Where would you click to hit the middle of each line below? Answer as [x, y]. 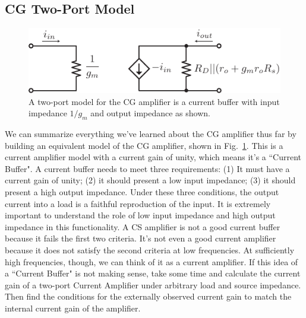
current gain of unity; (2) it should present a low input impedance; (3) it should [150, 180]
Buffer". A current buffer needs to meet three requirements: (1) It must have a [147, 168]
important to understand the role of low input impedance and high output [140, 215]
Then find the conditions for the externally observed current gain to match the [148, 296]
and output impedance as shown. [150, 113]
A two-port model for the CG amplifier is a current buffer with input [154, 101]
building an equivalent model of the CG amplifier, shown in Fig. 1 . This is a [144, 145]
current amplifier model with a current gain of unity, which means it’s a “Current [153, 157]
